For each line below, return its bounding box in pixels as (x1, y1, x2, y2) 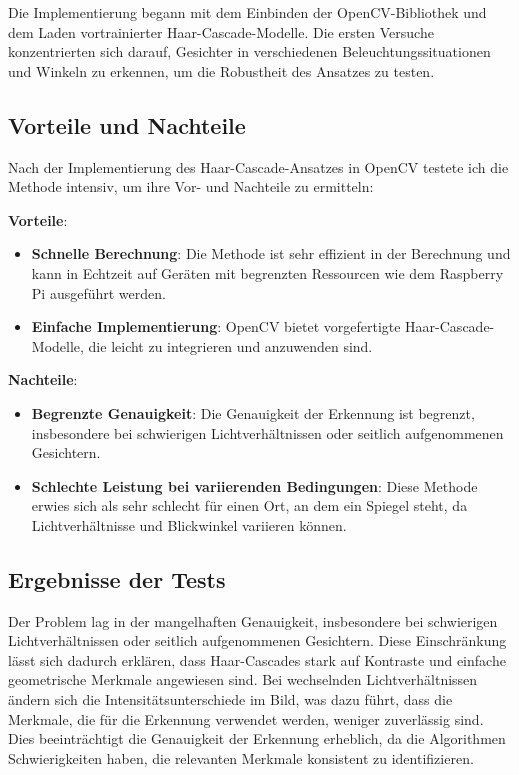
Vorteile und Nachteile (8, 109, 246, 140)
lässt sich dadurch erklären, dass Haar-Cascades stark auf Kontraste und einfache (8, 649, 506, 670)
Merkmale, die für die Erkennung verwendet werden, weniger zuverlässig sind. (8, 708, 484, 729)
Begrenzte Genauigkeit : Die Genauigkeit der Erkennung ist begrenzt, (31, 402, 475, 423)
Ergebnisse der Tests (8, 563, 226, 594)
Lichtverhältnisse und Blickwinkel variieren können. (31, 514, 347, 535)
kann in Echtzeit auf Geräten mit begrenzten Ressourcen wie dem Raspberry (31, 262, 504, 283)
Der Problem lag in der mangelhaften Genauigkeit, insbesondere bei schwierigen (8, 610, 498, 631)
